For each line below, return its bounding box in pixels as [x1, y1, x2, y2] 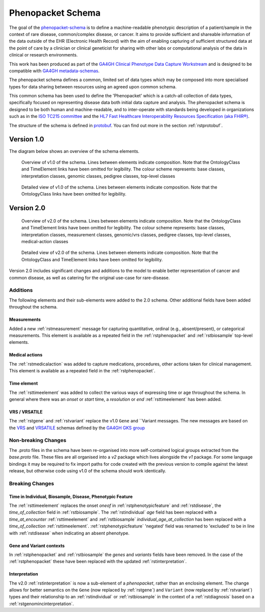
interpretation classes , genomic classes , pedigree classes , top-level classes [21, 173, 175, 179]
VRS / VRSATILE [9, 409, 43, 415]
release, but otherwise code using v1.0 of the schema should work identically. [9, 468, 166, 473]
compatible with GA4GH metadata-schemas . [9, 68, 100, 74]
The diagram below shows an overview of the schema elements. [9, 148, 140, 154]
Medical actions [9, 352, 43, 358]
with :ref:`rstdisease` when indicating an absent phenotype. [9, 530, 130, 536]
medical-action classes [21, 239, 69, 245]
